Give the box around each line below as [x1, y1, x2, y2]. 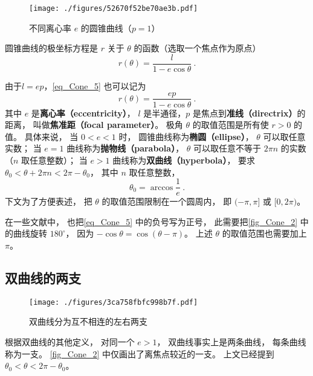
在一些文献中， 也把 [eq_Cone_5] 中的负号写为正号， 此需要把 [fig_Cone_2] [5, 215, 298, 228]
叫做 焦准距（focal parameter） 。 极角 [33, 118, 183, 131]
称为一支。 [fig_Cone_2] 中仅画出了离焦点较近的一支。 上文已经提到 [5, 347, 274, 360]
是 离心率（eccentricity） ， [31, 106, 135, 119]
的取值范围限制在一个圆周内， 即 [102, 195, 232, 208]
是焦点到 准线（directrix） [192, 106, 297, 119]
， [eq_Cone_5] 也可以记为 [44, 79, 146, 92]
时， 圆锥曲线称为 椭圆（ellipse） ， [118, 130, 254, 142]
